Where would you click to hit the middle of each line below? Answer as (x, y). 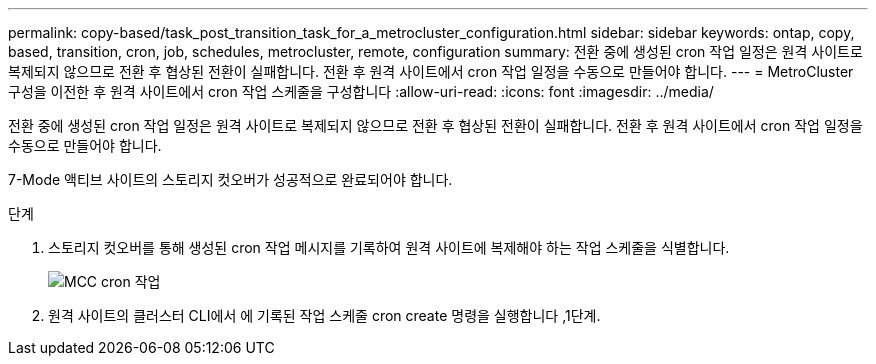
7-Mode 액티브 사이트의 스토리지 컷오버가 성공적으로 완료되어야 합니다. (230, 179)
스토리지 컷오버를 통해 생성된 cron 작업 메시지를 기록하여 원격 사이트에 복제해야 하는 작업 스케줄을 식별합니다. (389, 247)
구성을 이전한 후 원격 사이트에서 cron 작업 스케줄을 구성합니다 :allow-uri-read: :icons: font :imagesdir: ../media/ (361, 91)
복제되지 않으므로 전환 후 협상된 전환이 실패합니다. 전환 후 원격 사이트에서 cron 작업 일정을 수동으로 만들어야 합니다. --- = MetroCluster (431, 71)
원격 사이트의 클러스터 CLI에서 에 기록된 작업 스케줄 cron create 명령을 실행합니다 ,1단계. (324, 315)
